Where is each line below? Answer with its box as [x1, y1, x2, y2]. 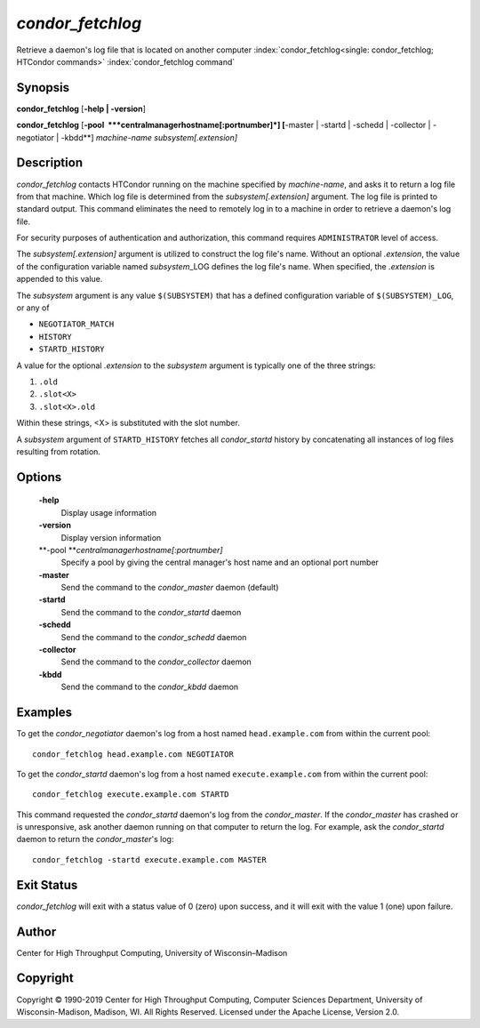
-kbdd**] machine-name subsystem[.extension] [60, 132, 238, 142]
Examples [16, 705, 73, 720]
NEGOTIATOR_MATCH [38, 319, 115, 329]
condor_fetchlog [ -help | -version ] [16, 103, 146, 114]
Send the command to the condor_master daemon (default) [60, 582, 279, 593]
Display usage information [60, 507, 157, 518]
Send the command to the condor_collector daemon [60, 656, 252, 667]
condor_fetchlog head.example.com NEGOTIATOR [32, 749, 235, 759]
